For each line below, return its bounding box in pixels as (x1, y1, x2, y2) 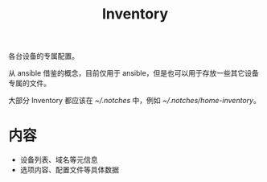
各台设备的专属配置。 (8, 52, 79, 61)
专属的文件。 (8, 78, 51, 89)
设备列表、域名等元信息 (19, 155, 98, 165)
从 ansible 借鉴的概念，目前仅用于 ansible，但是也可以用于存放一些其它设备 (8, 68, 259, 78)
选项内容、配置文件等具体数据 (19, 165, 119, 175)
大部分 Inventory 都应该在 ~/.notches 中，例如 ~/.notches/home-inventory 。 (8, 96, 261, 105)
